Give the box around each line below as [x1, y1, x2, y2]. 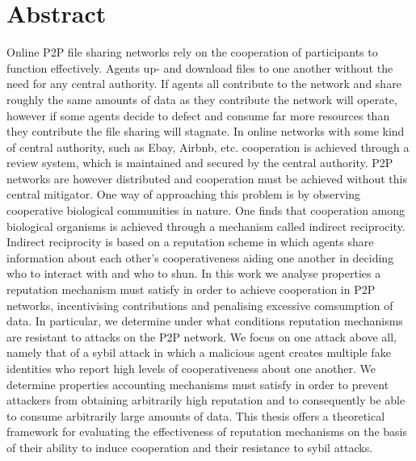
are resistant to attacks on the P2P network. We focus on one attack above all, [6, 328, 397, 345]
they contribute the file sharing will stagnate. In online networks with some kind [6, 123, 405, 140]
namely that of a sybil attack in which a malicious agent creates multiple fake [6, 344, 391, 361]
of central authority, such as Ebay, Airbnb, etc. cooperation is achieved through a [6, 138, 410, 155]
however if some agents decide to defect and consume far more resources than [6, 107, 390, 124]
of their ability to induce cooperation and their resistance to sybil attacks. [6, 438, 373, 455]
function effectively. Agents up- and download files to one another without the [6, 59, 393, 76]
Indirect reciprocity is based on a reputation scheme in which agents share [6, 233, 374, 250]
